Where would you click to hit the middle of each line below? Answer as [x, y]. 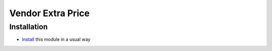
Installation [28, 27]
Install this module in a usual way [56, 39]
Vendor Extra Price [50, 13]
